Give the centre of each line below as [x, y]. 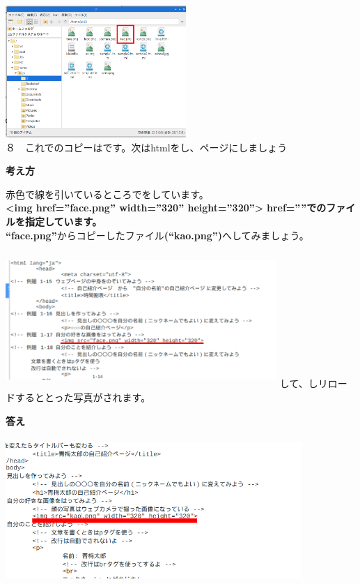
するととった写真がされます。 [83, 397]
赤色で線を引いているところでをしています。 [107, 194]
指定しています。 [63, 221]
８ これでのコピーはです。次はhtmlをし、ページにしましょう [147, 147]
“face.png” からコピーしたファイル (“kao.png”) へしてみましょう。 [157, 235]
